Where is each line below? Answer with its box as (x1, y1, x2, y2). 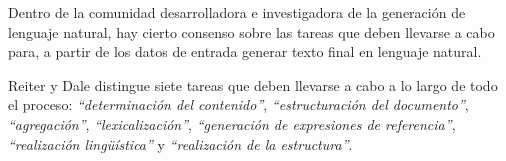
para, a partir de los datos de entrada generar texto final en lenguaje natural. (8, 41, 482, 62)
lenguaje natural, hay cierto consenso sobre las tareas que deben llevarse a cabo (8, 21, 495, 42)
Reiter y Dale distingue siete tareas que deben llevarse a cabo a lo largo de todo (8, 74, 498, 95)
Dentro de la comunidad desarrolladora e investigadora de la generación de (8, 2, 466, 22)
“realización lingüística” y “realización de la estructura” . (8, 133, 353, 154)
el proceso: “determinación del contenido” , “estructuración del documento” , (8, 94, 469, 115)
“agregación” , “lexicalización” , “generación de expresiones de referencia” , (8, 113, 456, 134)
